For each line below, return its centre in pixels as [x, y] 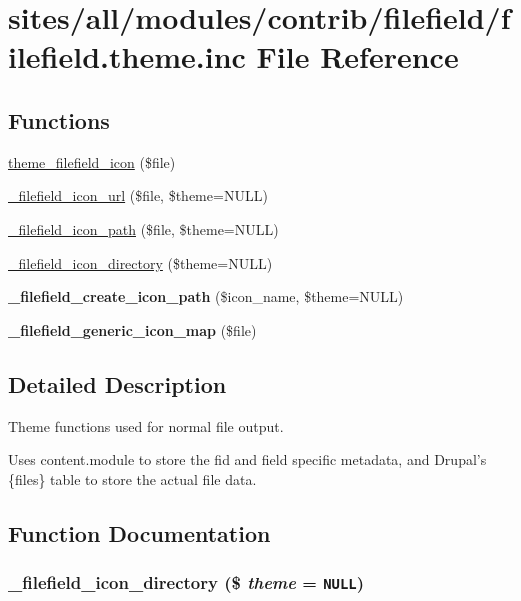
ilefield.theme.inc [127, 56]
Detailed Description [117, 383]
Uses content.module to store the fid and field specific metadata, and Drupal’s [247, 459]
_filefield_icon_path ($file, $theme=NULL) [143, 228]
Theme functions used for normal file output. [146, 425]
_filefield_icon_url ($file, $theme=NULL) [138, 195]
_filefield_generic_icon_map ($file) [132, 329]
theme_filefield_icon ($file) [92, 161]
